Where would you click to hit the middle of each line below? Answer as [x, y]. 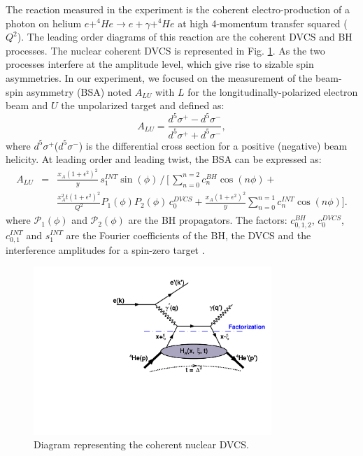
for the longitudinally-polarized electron [273, 91]
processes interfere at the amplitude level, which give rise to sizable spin [160, 64]
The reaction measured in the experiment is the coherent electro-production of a [178, 9]
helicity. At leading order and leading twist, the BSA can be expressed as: [164, 159]
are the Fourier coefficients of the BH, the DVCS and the [188, 235]
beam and [27, 105]
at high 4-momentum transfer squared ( [263, 23]
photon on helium [44, 23]
